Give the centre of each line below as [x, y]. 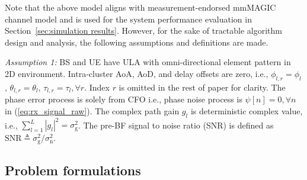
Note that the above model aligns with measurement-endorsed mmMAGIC [140, 7]
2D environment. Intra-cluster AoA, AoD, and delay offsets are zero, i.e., [137, 73]
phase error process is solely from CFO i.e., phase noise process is [124, 99]
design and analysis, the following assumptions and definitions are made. [137, 42]
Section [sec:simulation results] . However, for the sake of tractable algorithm [144, 30]
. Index [97, 87]
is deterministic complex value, [247, 110]
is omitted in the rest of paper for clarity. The [202, 87]
